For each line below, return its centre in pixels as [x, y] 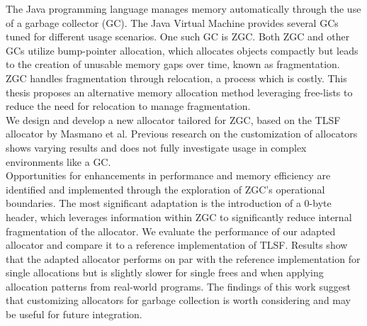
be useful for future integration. [74, 314]
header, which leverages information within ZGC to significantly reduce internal [179, 217]
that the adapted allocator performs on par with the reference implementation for [183, 258]
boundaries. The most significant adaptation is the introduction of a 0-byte [169, 203]
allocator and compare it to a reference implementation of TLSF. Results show [177, 245]
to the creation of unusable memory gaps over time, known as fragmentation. [173, 64]
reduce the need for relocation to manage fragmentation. [128, 106]
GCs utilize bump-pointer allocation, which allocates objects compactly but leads [182, 50]
